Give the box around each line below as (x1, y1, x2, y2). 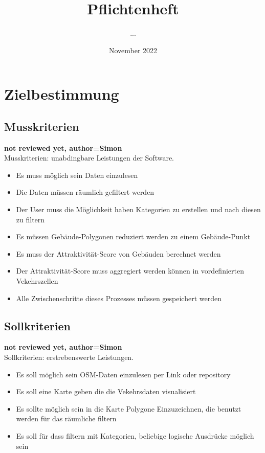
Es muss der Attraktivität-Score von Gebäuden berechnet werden (16, 248, 221, 259)
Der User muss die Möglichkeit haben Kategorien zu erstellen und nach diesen (16, 204, 261, 215)
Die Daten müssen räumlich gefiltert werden (16, 187, 154, 197)
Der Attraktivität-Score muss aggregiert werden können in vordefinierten (16, 265, 244, 276)
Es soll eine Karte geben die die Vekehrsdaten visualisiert (16, 386, 196, 397)
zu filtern (16, 214, 45, 224)
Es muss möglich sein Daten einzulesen (16, 169, 138, 180)
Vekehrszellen (16, 276, 58, 286)
